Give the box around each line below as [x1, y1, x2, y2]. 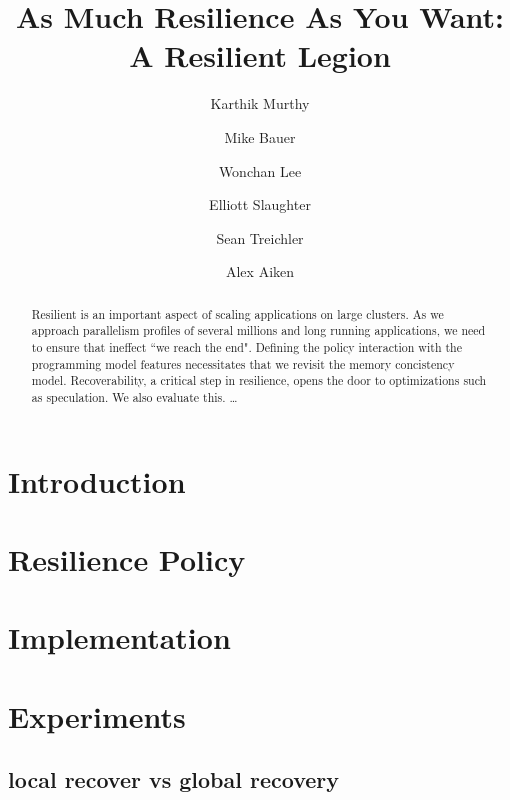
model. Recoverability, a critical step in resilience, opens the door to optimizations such [31, 372, 487, 389]
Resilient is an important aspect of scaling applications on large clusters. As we [31, 305, 444, 322]
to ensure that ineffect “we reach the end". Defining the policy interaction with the [31, 338, 462, 355]
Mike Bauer [224, 126, 296, 147]
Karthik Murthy [210, 93, 310, 114]
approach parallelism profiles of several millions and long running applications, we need [31, 322, 486, 339]
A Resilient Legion [129, 35, 391, 76]
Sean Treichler [216, 227, 304, 248]
